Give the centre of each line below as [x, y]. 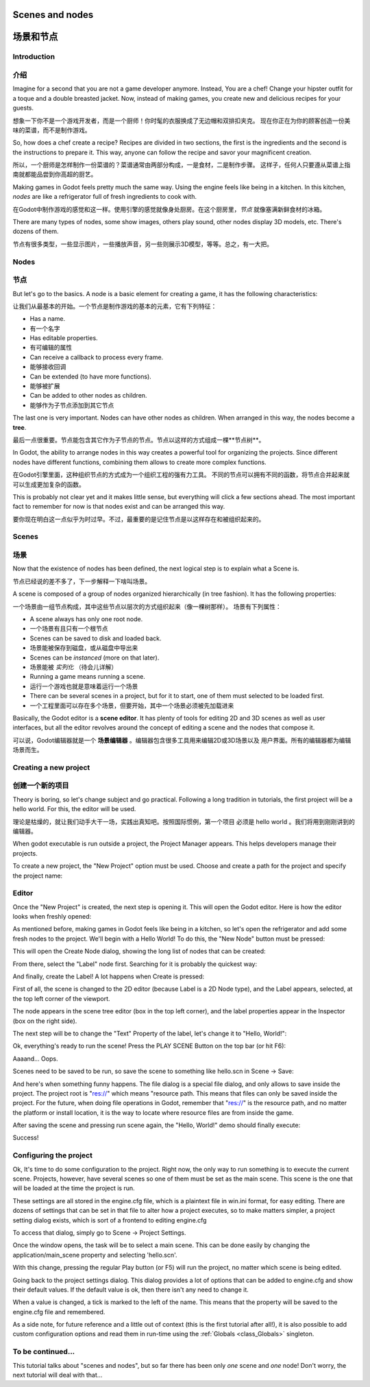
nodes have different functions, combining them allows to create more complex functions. [139, 462]
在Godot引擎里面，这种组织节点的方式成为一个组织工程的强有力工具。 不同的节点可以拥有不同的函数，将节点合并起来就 [181, 475]
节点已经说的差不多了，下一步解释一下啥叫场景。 [82, 581]
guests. [23, 108]
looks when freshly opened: [52, 917]
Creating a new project [51, 767]
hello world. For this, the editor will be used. [74, 809]
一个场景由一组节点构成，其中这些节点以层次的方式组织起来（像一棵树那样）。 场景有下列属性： [147, 606]
